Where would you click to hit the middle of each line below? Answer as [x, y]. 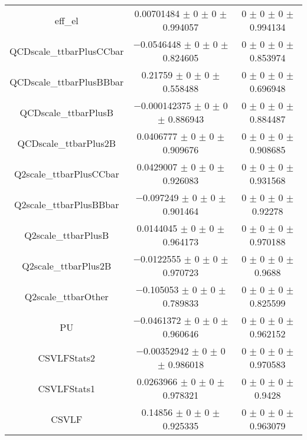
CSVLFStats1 [67, 388]
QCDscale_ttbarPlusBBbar [67, 81]
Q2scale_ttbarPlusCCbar [66, 173]
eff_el [66, 20]
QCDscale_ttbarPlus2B [67, 143]
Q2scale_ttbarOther [66, 296]
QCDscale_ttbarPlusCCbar [67, 51]
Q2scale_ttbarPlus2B [67, 265]
